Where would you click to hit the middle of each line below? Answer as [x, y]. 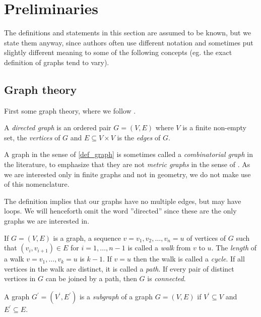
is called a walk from [159, 248]
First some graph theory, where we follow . [70, 110]
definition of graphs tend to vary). [57, 62]
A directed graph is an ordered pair [58, 127]
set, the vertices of [32, 137]
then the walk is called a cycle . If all [189, 259]
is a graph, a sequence [87, 237]
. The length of [234, 248]
